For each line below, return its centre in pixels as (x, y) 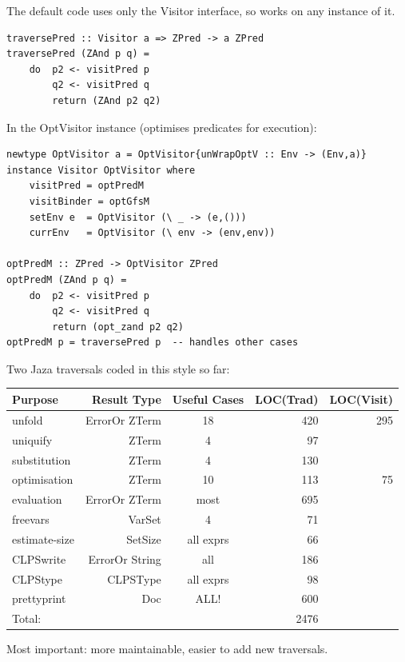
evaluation (37, 499)
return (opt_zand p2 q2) (118, 327)
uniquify (32, 439)
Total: (27, 618)
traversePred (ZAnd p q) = (78, 54)
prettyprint (39, 598)
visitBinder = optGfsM (89, 201)
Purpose (35, 399)
